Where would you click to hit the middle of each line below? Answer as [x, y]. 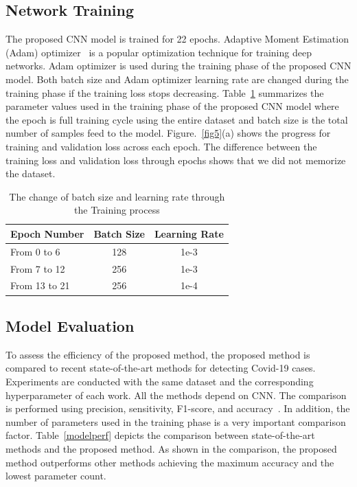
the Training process [117, 210]
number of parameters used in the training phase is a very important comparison [176, 421]
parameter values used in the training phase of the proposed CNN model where [172, 106]
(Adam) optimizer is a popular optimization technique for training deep [159, 52]
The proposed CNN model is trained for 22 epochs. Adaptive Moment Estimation [177, 39]
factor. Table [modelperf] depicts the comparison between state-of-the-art [160, 435]
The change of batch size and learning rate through [117, 196]
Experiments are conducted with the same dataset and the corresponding [160, 381]
